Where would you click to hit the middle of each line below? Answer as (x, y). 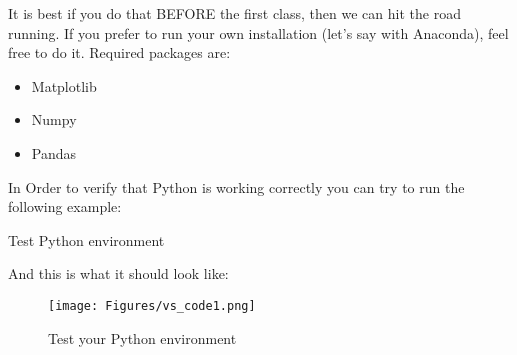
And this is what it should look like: (118, 273)
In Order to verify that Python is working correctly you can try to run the (236, 186)
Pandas (54, 152)
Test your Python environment (142, 337)
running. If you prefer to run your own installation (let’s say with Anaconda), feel (258, 32)
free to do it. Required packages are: (119, 52)
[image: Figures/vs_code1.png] (152, 305)
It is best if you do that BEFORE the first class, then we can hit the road (234, 13)
